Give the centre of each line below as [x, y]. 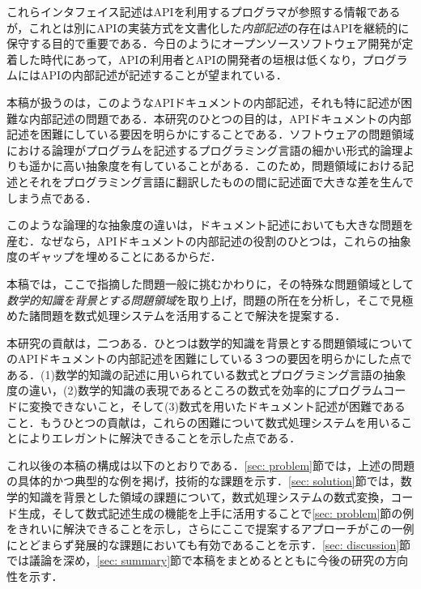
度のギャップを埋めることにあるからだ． [114, 256]
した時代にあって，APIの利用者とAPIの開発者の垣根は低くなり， [190, 59]
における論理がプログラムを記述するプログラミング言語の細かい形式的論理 [205, 149]
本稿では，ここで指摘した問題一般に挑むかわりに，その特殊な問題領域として [210, 283]
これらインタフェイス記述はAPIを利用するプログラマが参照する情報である [204, 11]
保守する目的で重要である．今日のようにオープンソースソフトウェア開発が [204, 43]
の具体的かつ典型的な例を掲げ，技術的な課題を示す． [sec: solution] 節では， [204, 481]
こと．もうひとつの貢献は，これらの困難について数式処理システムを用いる [204, 422]
